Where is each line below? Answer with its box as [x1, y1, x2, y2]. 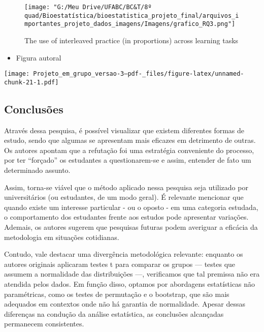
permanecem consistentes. [4, 318, 84, 329]
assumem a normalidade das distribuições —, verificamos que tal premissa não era [4, 268, 260, 279]
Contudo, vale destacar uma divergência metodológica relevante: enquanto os [4, 249, 243, 259]
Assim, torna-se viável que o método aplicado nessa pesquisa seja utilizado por [4, 182, 248, 192]
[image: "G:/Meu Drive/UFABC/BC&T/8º [24, 4, 152, 11]
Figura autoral [16, 52, 61, 63]
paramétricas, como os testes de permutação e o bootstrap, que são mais [4, 288, 229, 299]
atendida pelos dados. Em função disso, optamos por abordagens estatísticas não [4, 278, 255, 289]
